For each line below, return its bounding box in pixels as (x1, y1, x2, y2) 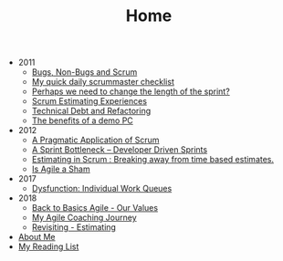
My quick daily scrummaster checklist (31, 77, 175, 88)
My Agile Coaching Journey (31, 212, 137, 224)
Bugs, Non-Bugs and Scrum (31, 67, 138, 78)
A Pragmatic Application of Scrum (31, 134, 160, 146)
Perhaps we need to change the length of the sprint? (31, 86, 230, 97)
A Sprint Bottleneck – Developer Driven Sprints (31, 144, 208, 155)
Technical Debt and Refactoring (31, 106, 152, 117)
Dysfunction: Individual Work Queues (31, 183, 173, 194)
